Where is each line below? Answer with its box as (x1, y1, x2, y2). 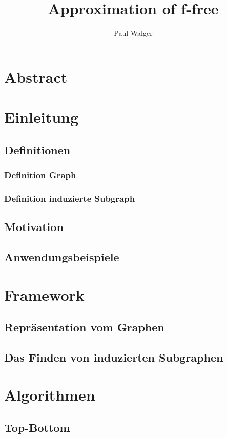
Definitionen (4, 141, 71, 157)
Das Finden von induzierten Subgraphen (4, 349, 223, 365)
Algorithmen (4, 384, 95, 405)
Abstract (4, 66, 68, 87)
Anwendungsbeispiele (4, 248, 119, 264)
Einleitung (4, 107, 79, 128)
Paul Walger (114, 28, 153, 38)
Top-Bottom (4, 420, 70, 435)
